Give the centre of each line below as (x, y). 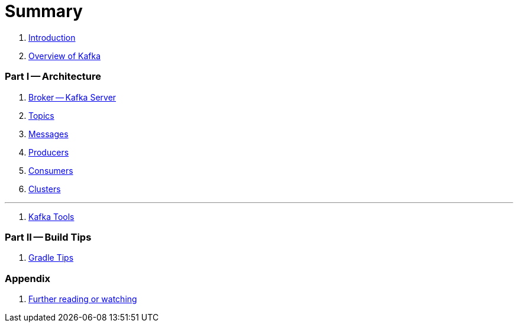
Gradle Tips (51, 258)
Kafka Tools (51, 216)
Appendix (28, 278)
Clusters (45, 189)
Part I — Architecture (53, 77)
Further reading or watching (83, 299)
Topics (41, 115)
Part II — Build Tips (48, 237)
